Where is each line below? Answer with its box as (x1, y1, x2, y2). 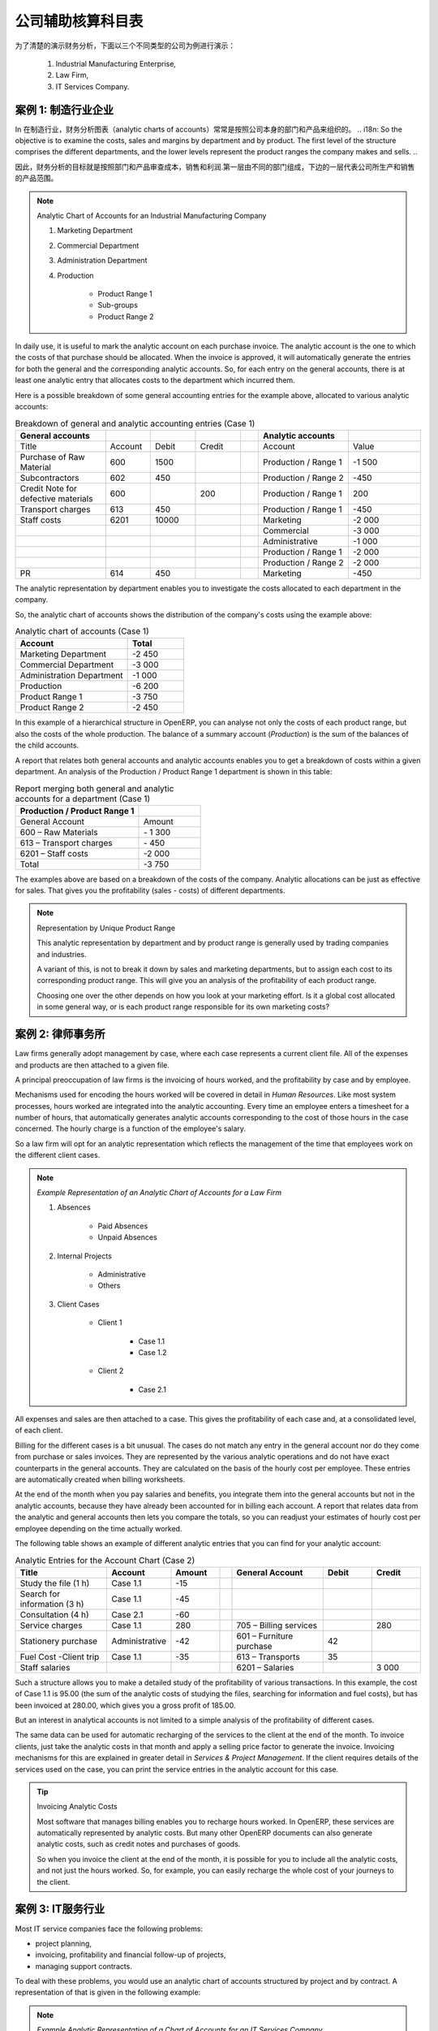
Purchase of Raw (19, 451, 85, 462)
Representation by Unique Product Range (36, 923, 176, 933)
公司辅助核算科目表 (15, 12, 144, 30)
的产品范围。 (15, 173, 58, 183)
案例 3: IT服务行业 (15, 1902, 105, 1916)
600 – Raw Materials (19, 826, 98, 838)
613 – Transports (236, 1651, 300, 1662)
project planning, (35, 1938, 92, 1948)
